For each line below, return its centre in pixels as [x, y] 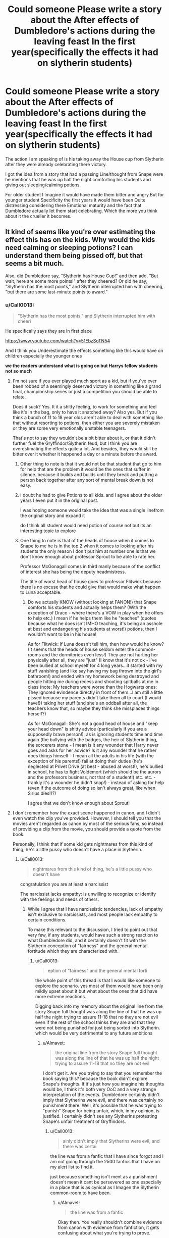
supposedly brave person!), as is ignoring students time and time [95, 734]
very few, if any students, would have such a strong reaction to [93, 935]
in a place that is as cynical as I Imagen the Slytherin [105, 1188]
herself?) [37, 714]
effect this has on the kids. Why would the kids [80, 240]
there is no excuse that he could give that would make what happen [90, 587]
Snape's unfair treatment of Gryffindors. [84, 1121]
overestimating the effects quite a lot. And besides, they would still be [85, 449]
